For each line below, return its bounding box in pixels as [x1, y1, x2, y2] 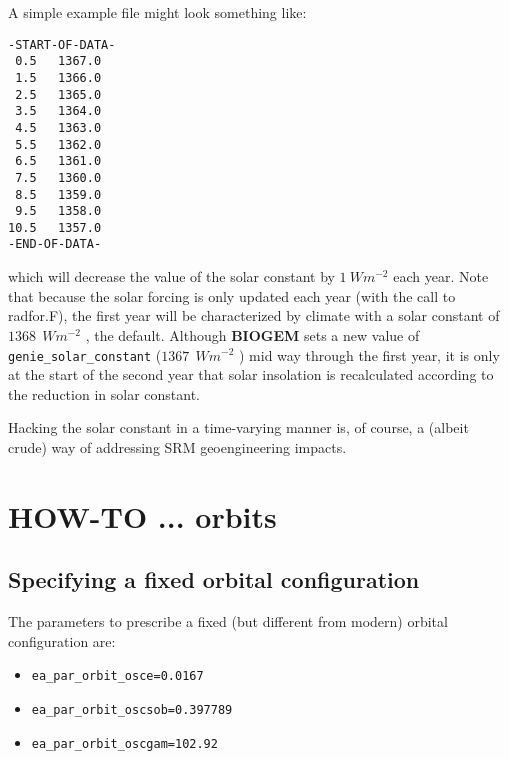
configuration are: [8, 630, 116, 651]
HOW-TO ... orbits [8, 495, 277, 536]
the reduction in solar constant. [8, 383, 200, 404]
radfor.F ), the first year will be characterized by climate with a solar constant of [8, 305, 500, 326]
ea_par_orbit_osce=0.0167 [31, 669, 204, 684]
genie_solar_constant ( [8, 344, 162, 365]
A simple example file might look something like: [8, 2, 307, 22]
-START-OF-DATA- [8, 37, 116, 52]
